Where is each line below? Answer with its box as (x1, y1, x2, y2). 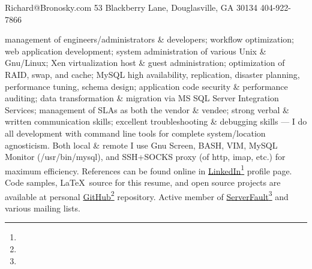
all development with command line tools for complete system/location (5, 126, 266, 139)
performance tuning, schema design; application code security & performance (5, 80, 288, 92)
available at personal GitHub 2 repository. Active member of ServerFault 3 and (5, 188, 289, 202)
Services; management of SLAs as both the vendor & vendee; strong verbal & (5, 103, 289, 116)
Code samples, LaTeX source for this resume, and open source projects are (5, 176, 281, 188)
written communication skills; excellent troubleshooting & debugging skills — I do (5, 115, 307, 128)
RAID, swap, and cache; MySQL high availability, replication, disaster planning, (5, 68, 300, 80)
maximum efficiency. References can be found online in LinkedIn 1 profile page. (5, 162, 292, 177)
